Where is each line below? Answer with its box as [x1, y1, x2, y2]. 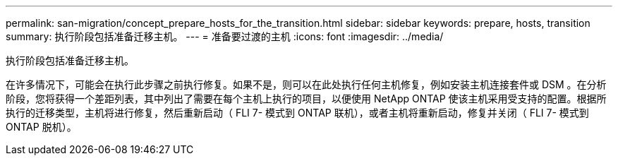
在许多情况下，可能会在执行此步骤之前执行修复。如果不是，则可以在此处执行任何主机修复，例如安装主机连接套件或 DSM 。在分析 [6, 78, 607, 90]
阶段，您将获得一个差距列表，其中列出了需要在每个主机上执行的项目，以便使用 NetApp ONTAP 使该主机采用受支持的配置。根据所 [6, 93, 607, 105]
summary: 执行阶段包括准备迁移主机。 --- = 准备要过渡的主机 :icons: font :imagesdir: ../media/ [6, 30, 444, 42]
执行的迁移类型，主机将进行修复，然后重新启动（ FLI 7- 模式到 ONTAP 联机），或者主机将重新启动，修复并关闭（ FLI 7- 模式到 [6, 107, 589, 119]
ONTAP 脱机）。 [6, 121, 77, 133]
